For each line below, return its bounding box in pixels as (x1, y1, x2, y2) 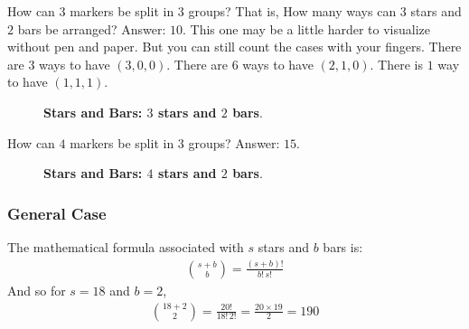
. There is (370, 54, 423, 73)
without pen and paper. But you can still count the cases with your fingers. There (7, 37, 462, 56)
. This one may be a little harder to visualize (182, 19, 430, 38)
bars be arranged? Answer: (17, 19, 166, 38)
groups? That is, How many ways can (188, 2, 397, 20)
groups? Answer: (188, 133, 280, 152)
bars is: (323, 237, 363, 256)
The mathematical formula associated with (7, 237, 244, 256)
